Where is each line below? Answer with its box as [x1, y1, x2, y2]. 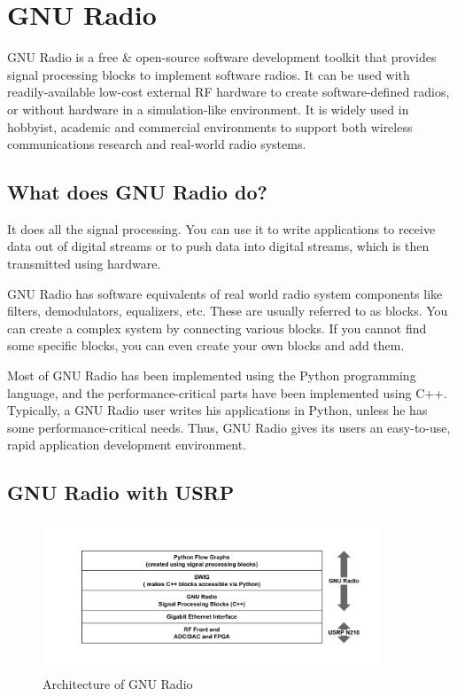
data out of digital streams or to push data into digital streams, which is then [7, 237, 430, 255]
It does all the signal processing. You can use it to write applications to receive [7, 219, 436, 238]
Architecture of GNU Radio [43, 675, 193, 693]
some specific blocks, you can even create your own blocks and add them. [7, 336, 405, 355]
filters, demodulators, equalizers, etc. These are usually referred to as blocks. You [7, 301, 448, 320]
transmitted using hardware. [7, 254, 161, 273]
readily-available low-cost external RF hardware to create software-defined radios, [7, 82, 450, 101]
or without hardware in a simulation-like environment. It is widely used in [7, 99, 409, 118]
